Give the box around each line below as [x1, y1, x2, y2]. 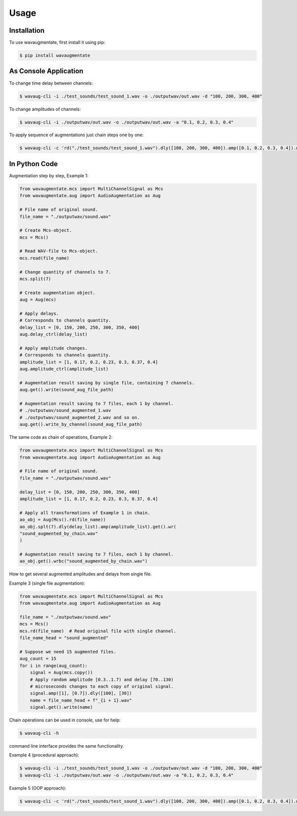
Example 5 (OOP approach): [9, 785, 66, 791]
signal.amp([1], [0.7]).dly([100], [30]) [30, 691, 132, 696]
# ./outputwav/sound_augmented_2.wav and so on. [19, 414, 140, 420]
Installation [9, 26, 45, 35]
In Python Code [9, 159, 58, 168]
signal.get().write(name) [30, 705, 93, 710]
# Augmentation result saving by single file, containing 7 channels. [19, 380, 195, 386]
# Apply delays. [19, 310, 59, 316]
